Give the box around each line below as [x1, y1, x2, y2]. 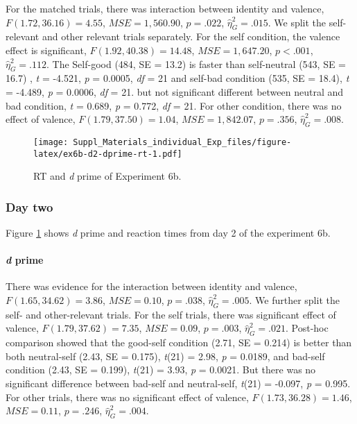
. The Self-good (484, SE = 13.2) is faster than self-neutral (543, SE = [46, 56, 347, 71]
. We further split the [249, 293, 340, 307]
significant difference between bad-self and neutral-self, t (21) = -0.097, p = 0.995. [6, 376, 351, 391]
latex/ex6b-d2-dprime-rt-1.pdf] [33, 149, 182, 159]
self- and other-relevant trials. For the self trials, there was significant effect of [6, 307, 336, 321]
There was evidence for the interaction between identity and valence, [6, 279, 297, 294]
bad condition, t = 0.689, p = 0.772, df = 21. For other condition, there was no [6, 98, 342, 112]
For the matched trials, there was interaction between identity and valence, [6, 1, 324, 15]
